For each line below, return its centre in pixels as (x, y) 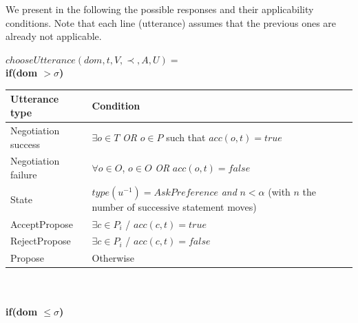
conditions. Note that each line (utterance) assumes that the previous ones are (171, 22)
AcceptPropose (42, 223)
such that (186, 137)
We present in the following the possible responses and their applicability (160, 9)
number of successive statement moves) (174, 206)
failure (24, 174)
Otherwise (113, 258)
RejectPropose (41, 241)
